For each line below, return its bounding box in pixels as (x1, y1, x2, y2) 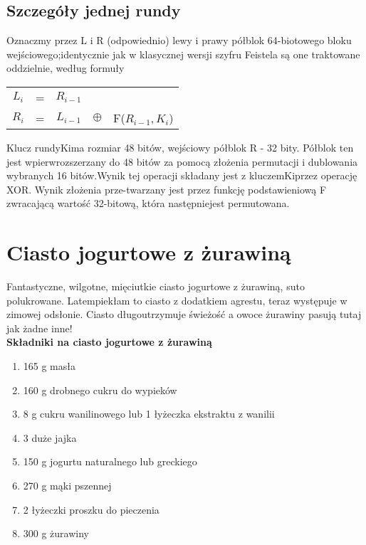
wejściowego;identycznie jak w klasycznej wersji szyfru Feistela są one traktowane (6, 46, 360, 61)
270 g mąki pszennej (23, 478, 112, 493)
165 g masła (23, 359, 76, 374)
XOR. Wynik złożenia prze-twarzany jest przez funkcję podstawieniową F (6, 181, 327, 196)
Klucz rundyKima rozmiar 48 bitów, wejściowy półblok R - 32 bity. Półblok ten (6, 139, 354, 154)
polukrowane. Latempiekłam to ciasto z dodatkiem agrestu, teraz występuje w (6, 292, 347, 307)
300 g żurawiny (23, 526, 90, 541)
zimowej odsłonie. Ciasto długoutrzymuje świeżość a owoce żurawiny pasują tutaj (6, 307, 362, 322)
